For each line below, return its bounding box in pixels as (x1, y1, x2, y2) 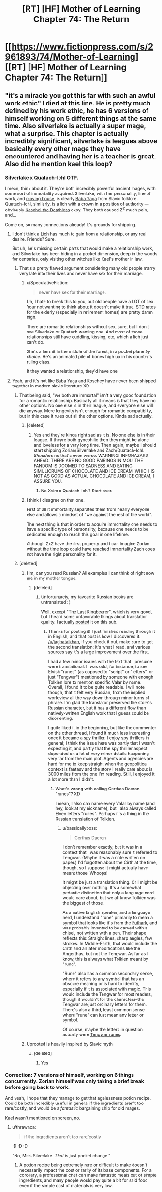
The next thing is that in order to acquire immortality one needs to (26, 521, 158, 527)
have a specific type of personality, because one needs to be (26, 526, 148, 532)
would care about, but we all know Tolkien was (62, 894, 156, 900)
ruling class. (26, 359, 51, 365)
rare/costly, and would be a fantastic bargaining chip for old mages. (5, 1105, 140, 1111)
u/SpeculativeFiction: (26, 280, 69, 285)
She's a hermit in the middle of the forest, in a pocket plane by (26, 349, 151, 354)
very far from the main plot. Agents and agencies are (48, 755, 154, 761)
